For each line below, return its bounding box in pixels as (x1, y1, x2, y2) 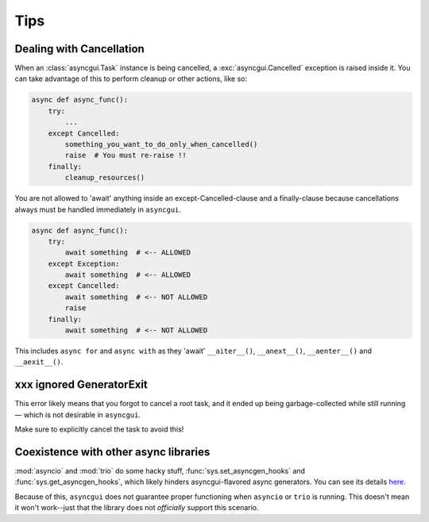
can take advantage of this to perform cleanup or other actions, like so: (14, 74, 248, 83)
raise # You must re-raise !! (64, 151, 187, 160)
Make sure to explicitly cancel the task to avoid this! (14, 424, 184, 434)
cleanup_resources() (64, 173, 145, 182)
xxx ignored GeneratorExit (14, 378, 149, 392)
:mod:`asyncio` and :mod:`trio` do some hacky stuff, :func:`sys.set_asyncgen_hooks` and (14, 466, 306, 476)
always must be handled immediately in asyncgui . (14, 205, 182, 214)
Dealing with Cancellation (14, 42, 145, 56)
